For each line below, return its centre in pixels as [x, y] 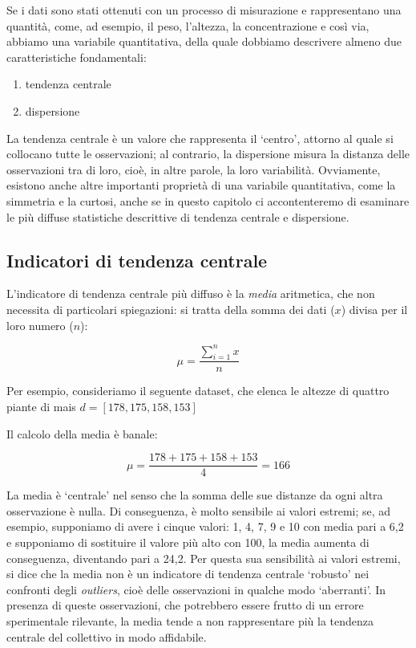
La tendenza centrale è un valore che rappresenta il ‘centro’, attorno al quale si [200, 138]
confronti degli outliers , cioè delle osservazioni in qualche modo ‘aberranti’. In [196, 589]
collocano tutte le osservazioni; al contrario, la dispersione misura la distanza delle [208, 154]
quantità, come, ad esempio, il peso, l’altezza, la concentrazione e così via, [188, 25]
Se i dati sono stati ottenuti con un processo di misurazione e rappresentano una [204, 10]
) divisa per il [374, 309]
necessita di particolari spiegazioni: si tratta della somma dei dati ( [171, 309]
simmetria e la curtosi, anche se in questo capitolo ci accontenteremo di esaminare [208, 200]
